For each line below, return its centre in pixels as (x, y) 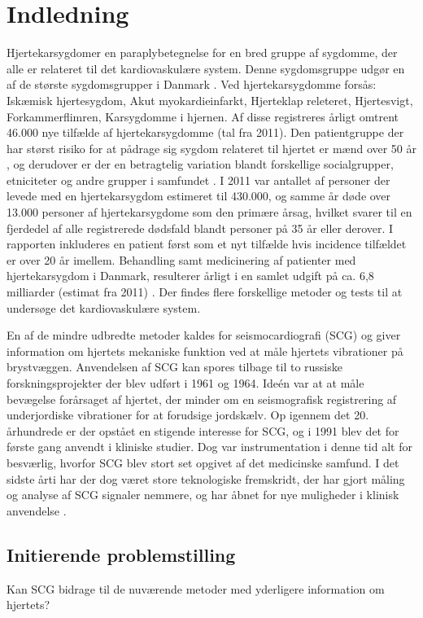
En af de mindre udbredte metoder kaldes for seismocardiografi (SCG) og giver (204, 335)
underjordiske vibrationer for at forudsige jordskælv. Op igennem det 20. (188, 415)
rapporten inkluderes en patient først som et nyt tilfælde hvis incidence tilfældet (207, 244)
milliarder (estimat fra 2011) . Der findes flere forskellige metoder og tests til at (205, 292)
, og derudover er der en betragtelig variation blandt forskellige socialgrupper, (200, 164)
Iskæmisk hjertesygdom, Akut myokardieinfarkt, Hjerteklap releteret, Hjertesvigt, (210, 100)
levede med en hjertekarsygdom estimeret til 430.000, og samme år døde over (199, 196)
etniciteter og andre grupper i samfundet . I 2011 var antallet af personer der (198, 180)
